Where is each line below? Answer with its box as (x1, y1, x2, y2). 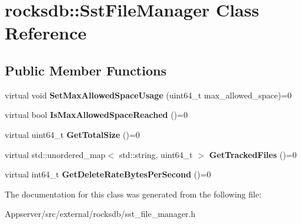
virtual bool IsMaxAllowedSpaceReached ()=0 (5, 108, 188, 121)
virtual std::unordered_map (5, 148, 106, 160)
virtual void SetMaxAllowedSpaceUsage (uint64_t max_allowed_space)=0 (5, 88, 292, 101)
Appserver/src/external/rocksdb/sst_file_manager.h (5, 207, 196, 220)
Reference (5, 21, 87, 45)
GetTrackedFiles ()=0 (209, 148, 297, 160)
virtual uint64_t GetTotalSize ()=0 (5, 128, 140, 140)
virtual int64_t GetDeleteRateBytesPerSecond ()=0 (5, 168, 211, 180)
